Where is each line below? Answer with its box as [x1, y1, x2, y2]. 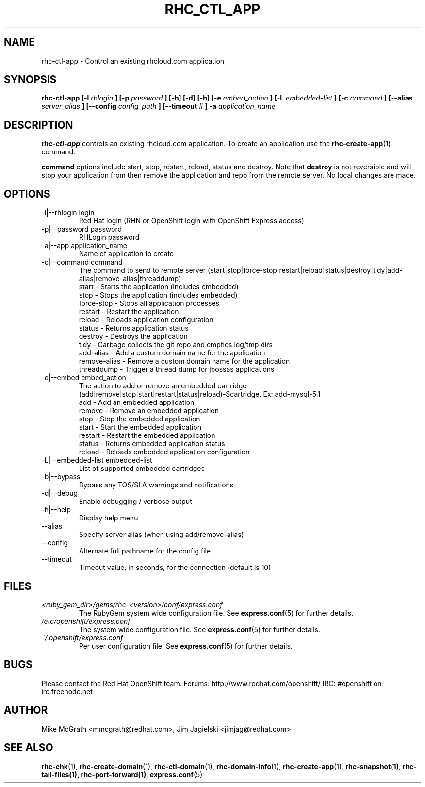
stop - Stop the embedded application [79, 415, 200, 423]
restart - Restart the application [79, 307, 179, 316]
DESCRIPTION [4, 118, 73, 131]
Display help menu [79, 514, 138, 522]
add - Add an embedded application [79, 398, 195, 407]
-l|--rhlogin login [41, 208, 95, 217]
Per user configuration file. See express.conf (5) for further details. [79, 641, 293, 650]
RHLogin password [79, 233, 140, 242]
